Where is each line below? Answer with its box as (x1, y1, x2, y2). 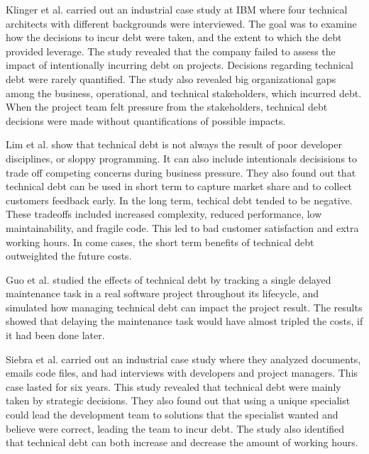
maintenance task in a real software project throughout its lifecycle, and (6, 286, 319, 301)
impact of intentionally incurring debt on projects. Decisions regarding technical (6, 57, 353, 72)
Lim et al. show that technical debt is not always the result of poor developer (6, 137, 342, 152)
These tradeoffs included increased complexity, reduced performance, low (6, 206, 322, 221)
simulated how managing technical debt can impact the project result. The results (6, 299, 363, 314)
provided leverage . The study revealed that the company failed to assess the (6, 43, 336, 58)
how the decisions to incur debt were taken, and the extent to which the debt (6, 30, 342, 45)
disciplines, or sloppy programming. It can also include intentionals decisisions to (6, 150, 358, 165)
